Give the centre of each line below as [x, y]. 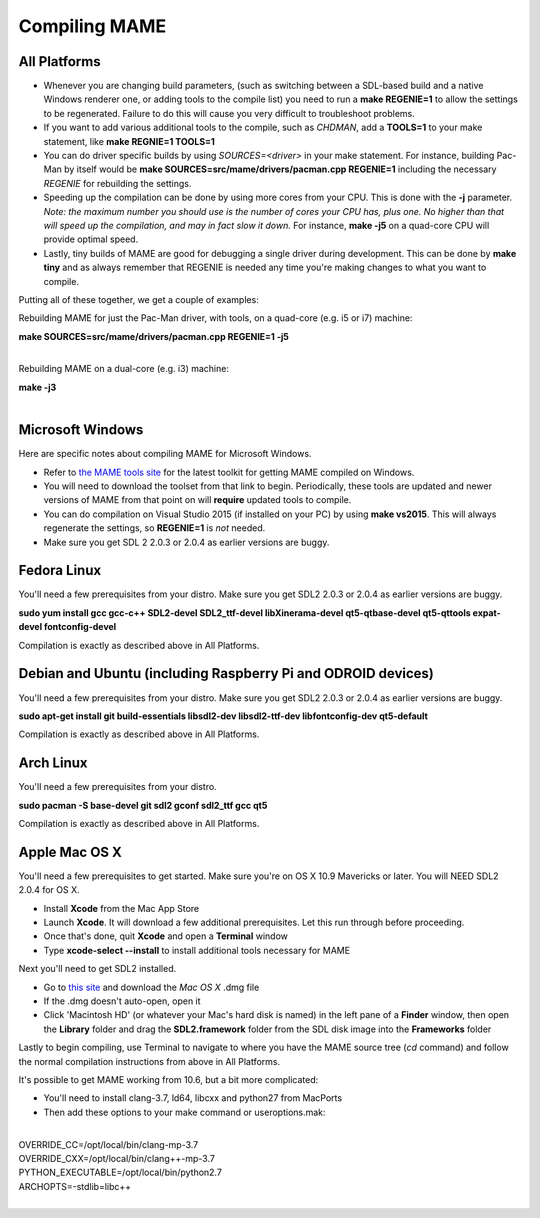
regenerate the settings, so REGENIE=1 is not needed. [154, 528]
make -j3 [37, 387]
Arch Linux [53, 763]
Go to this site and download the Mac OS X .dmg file [151, 987]
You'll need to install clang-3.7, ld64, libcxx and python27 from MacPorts [193, 1098]
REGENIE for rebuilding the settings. [117, 183]
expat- [487, 612]
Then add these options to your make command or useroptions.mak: [184, 1112]
